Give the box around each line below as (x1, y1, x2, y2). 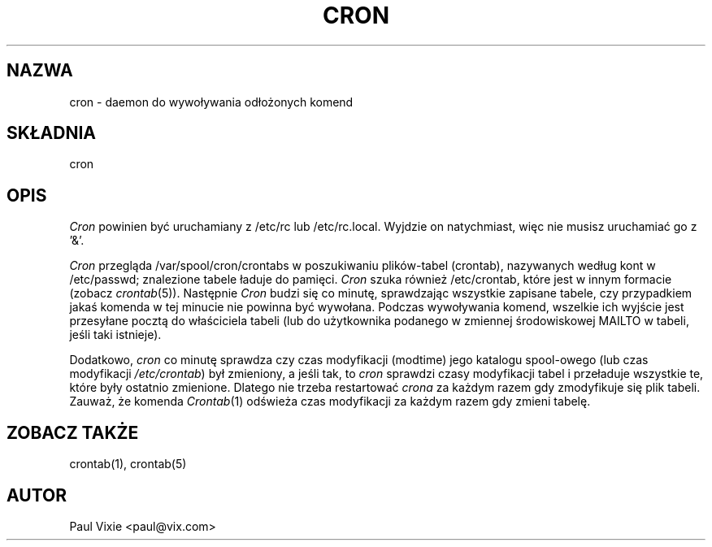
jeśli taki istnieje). (69, 328, 162, 342)
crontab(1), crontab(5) (69, 457, 187, 471)
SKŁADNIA (7, 123, 96, 144)
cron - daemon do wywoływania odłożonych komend (69, 94, 354, 109)
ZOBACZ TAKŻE (7, 422, 139, 443)
